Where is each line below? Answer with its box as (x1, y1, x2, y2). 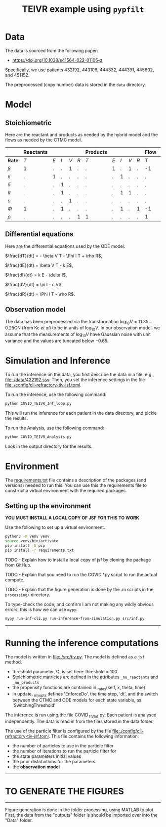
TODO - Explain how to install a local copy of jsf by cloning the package (5, 557, 151, 563)
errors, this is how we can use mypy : (5, 607, 78, 612)
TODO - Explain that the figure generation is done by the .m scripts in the (5, 586, 154, 592)
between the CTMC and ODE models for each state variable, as (12, 697, 142, 703)
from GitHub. (5, 562, 32, 568)
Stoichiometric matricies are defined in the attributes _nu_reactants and (12, 674, 159, 680)
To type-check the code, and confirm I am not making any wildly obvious (5, 601, 154, 607)
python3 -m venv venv (5, 534, 50, 539)
